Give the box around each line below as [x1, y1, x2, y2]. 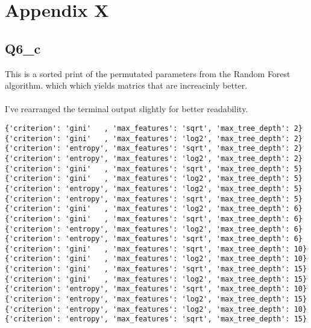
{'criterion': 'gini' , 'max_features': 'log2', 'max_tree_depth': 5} [5, 174, 303, 183]
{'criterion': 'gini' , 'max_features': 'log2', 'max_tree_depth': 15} [5, 274, 307, 283]
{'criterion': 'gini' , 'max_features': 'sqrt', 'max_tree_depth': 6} [5, 214, 303, 223]
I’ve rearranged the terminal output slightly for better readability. [5, 102, 248, 115]
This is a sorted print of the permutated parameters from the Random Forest [5, 67, 291, 80]
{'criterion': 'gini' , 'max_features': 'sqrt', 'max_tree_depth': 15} [5, 265, 307, 274]
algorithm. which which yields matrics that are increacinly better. [5, 79, 248, 92]
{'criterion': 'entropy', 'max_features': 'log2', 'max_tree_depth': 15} [5, 295, 307, 304]
